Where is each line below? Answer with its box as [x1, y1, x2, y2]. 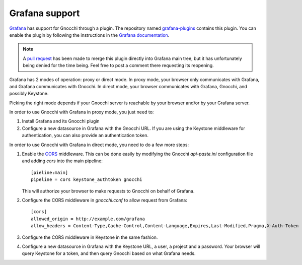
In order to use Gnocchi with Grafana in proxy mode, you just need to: [9, 109, 154, 115]
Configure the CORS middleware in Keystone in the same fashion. [22, 234, 158, 240]
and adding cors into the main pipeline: [22, 158, 103, 164]
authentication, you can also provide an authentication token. [22, 132, 148, 139]
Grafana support [9, 8, 80, 19]
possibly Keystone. [9, 91, 49, 97]
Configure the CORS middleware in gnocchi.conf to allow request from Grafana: [22, 197, 187, 203]
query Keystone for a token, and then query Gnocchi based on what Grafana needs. [22, 250, 196, 256]
